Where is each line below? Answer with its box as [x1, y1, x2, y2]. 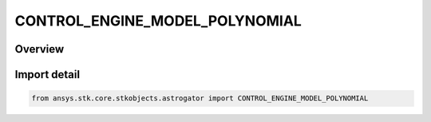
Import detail [14, 68, 80, 81]
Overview [14, 42, 65, 56]
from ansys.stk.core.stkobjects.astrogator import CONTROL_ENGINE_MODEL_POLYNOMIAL [31, 94, 369, 103]
